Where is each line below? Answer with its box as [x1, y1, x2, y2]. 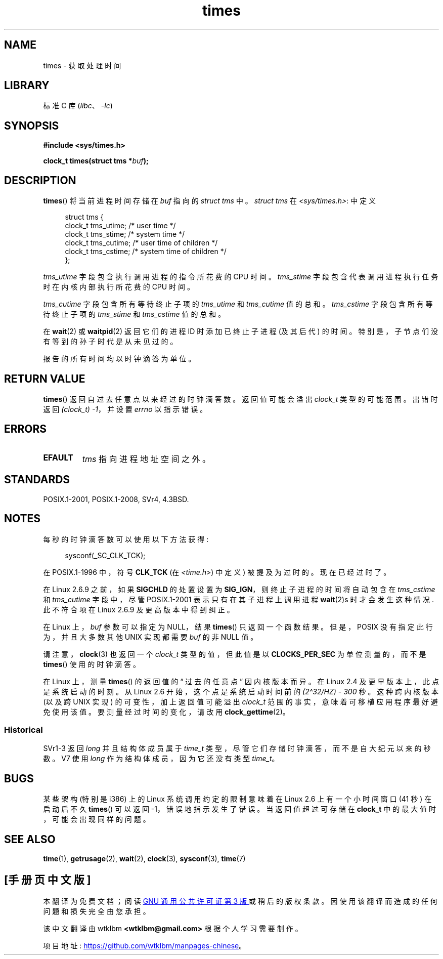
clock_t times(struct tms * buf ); [43, 156, 149, 165]
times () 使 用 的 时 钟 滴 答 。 [43, 659, 140, 669]
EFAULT [43, 452, 73, 463]
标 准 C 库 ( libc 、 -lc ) [43, 101, 113, 110]
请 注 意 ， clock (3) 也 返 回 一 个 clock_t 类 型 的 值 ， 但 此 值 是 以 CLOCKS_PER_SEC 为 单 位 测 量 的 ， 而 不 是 [43, 649, 426, 658]
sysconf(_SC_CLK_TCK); [65, 551, 146, 560]
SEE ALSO [4, 832, 56, 846]
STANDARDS [4, 473, 70, 486]
